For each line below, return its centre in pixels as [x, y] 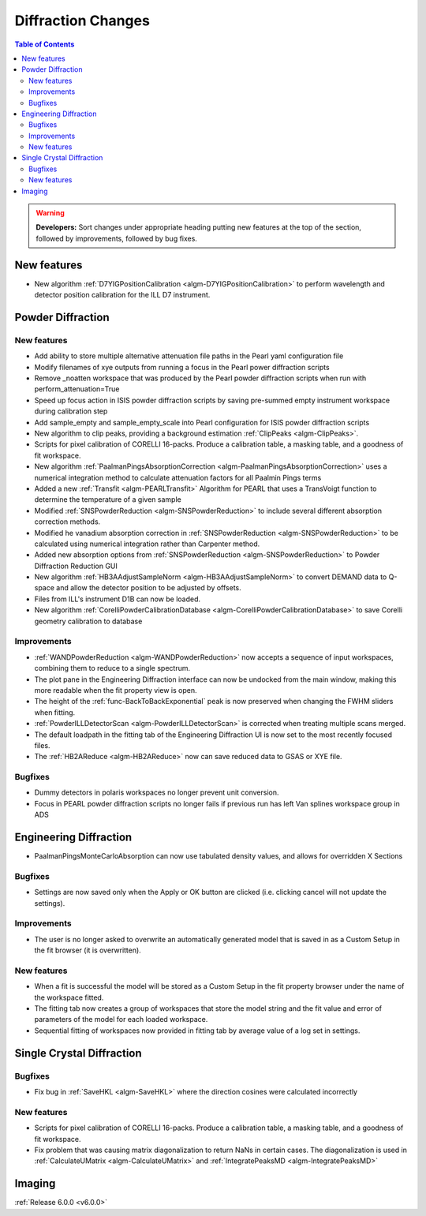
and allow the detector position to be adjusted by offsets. [149, 588]
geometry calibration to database [88, 621]
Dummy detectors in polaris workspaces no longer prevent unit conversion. [157, 792]
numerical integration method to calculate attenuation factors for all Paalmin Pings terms [178, 477]
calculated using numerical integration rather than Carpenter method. [147, 544]
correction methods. [67, 522]
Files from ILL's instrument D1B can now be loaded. [118, 599]
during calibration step [71, 411]
